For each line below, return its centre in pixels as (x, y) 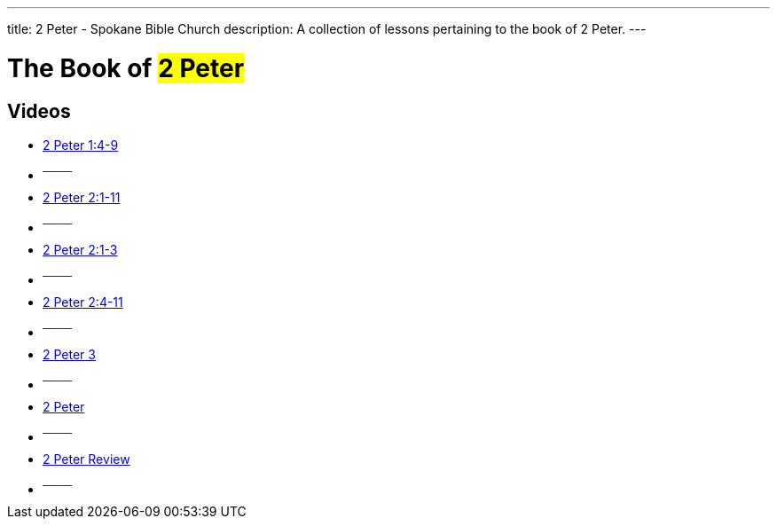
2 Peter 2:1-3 (80, 249)
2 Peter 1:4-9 (81, 145)
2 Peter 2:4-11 (83, 302)
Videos (39, 111)
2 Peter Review (86, 459)
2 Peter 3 (69, 354)
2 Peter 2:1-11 (82, 197)
